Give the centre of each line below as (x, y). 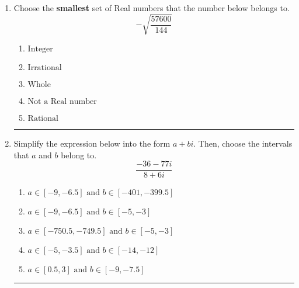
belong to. (79, 155)
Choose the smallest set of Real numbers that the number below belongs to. (152, 8)
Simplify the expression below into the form (92, 143)
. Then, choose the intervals (243, 143)
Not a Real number (62, 102)
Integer (40, 49)
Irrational (45, 68)
